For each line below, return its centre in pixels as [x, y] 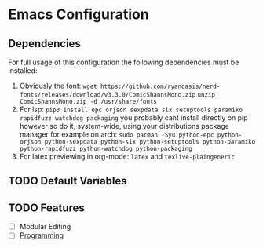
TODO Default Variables [68, 181]
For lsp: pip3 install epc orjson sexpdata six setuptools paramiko [131, 109]
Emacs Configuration [79, 15]
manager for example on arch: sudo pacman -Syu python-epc [117, 134]
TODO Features [46, 208]
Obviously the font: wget [58, 86]
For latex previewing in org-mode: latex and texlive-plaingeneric [127, 156]
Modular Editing [45, 227]
